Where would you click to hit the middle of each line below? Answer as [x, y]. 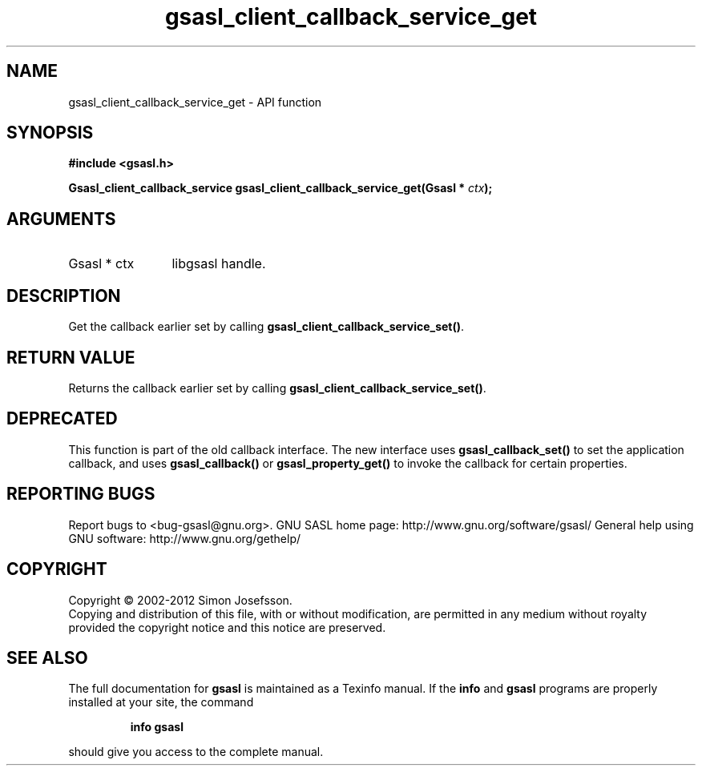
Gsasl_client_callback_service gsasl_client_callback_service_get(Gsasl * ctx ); [280, 188]
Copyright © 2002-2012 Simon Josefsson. [180, 600]
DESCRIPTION [64, 296]
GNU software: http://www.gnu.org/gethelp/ [185, 538]
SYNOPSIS [50, 133]
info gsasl [157, 727]
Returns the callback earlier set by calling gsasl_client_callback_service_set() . [277, 388]
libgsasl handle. [219, 264]
